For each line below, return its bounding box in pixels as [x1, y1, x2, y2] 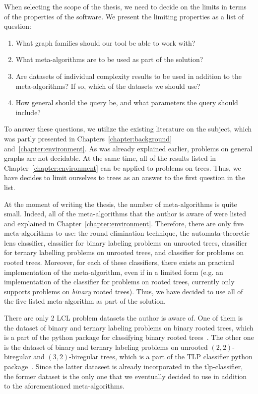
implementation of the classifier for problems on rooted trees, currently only [4, 276, 235, 287]
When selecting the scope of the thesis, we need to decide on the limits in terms [4, 1, 247, 11]
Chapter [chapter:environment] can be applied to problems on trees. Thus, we [4, 162, 241, 173]
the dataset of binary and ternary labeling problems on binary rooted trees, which [4, 322, 254, 332]
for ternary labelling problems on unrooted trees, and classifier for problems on [4, 247, 244, 258]
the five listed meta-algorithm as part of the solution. [4, 296, 166, 306]
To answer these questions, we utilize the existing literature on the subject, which [4, 124, 252, 134]
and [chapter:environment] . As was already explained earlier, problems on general [4, 143, 253, 153]
